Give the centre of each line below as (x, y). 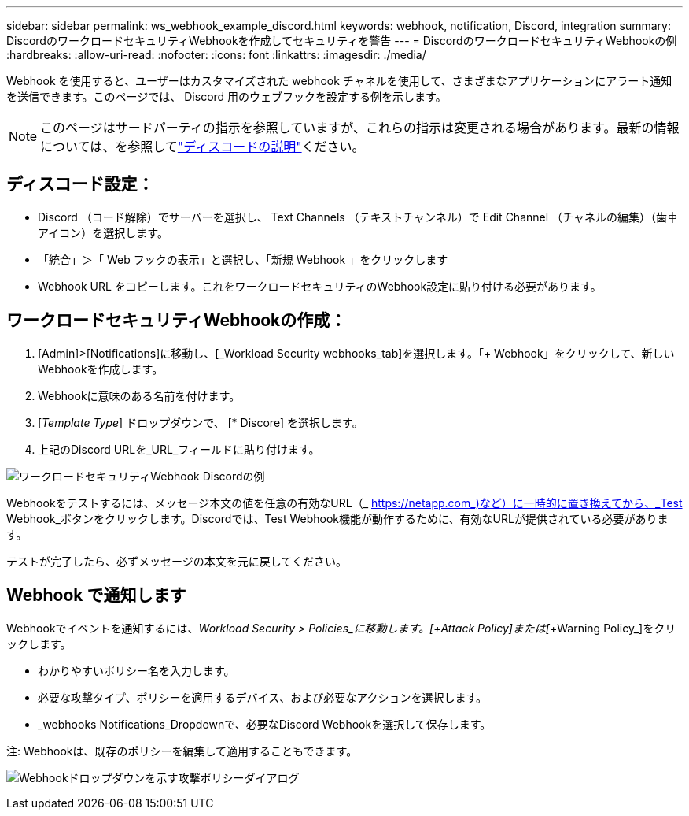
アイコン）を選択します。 (103, 232)
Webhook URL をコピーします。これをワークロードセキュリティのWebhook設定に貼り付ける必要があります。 (320, 286)
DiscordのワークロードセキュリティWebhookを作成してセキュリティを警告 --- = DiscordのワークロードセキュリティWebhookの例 (342, 41)
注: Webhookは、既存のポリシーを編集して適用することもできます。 (182, 751)
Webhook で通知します (96, 595)
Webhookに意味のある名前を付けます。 (139, 395)
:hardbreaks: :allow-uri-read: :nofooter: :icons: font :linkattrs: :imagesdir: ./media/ (216, 55)
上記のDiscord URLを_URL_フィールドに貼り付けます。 (179, 449)
